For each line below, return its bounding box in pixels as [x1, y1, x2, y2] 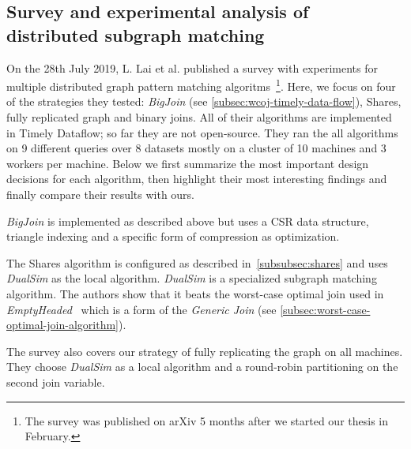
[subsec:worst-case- [280, 301, 371, 317]
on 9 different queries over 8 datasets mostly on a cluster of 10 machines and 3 [6, 140, 386, 156]
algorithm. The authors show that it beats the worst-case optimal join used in [6, 285, 384, 301]
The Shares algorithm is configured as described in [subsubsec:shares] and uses [6, 254, 388, 271]
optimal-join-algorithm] [6, 316, 119, 333]
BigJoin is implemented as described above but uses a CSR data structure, [6, 212, 369, 229]
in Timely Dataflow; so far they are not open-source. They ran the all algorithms [6, 124, 398, 140]
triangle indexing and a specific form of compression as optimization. [6, 228, 340, 245]
